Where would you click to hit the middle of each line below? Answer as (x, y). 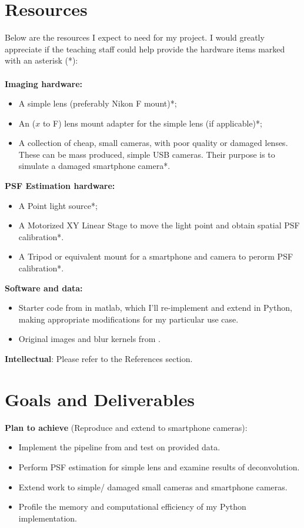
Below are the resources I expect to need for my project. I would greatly (135, 37)
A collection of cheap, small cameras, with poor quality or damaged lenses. (153, 143)
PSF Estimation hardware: (60, 186)
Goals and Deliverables (100, 399)
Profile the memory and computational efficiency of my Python (132, 507)
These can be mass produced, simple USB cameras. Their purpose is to (147, 154)
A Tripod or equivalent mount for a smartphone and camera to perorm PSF (156, 256)
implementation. (48, 518)
